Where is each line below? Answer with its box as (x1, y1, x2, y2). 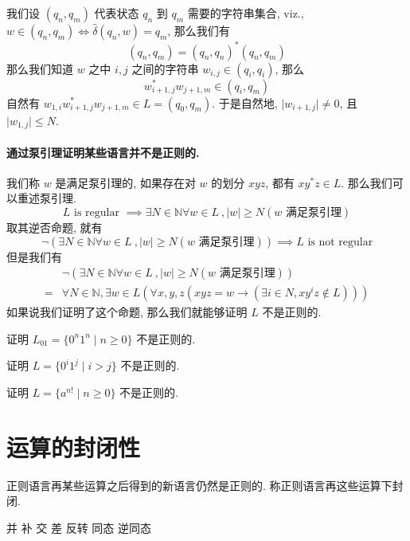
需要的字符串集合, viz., (187, 5, 304, 21)
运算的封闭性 (6, 430, 141, 463)
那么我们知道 (6, 60, 73, 76)
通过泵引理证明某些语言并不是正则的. (6, 143, 200, 160)
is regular (74, 206, 119, 218)
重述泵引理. (17, 190, 76, 206)
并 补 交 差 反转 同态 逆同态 (6, 519, 151, 535)
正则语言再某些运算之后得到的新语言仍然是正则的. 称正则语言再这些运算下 (6, 476, 392, 493)
